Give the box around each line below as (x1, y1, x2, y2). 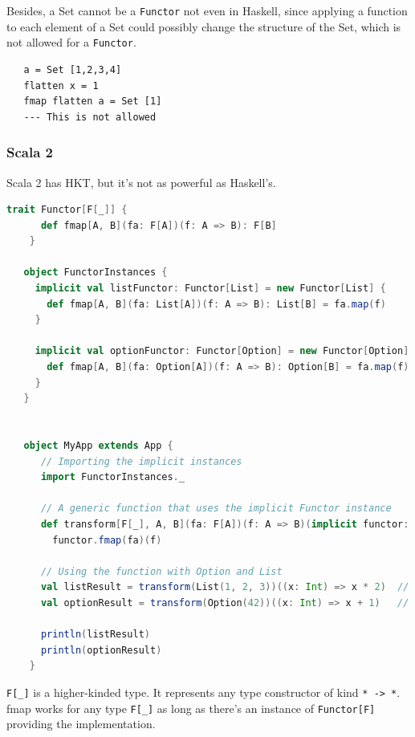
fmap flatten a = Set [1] (23, 96, 162, 108)
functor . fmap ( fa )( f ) (52, 534, 162, 546)
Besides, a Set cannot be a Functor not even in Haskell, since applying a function (6, 2, 408, 18)
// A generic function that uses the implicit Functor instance (40, 503, 392, 515)
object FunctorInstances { (23, 267, 168, 279)
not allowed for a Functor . (6, 34, 136, 51)
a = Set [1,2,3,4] (23, 63, 122, 75)
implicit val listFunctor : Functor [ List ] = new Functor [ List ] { (35, 283, 386, 295)
